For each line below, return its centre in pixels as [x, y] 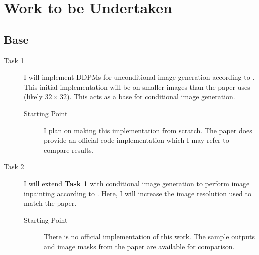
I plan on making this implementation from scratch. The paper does [148, 130]
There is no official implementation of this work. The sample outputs [149, 237]
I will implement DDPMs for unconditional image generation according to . [139, 77]
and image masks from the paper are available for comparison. [139, 246]
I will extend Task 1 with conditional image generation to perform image [137, 183]
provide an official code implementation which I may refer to [137, 140]
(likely [33, 97]
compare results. [69, 150]
